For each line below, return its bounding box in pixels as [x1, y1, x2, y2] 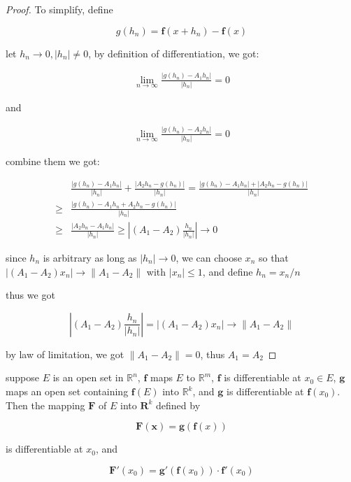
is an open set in [52, 370, 124, 385]
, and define [202, 264, 253, 278]
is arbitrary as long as [43, 250, 137, 265]
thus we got [6, 288, 55, 302]
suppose [6, 370, 39, 385]
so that [258, 250, 289, 265]
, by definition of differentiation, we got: [88, 45, 259, 60]
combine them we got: [6, 154, 100, 169]
